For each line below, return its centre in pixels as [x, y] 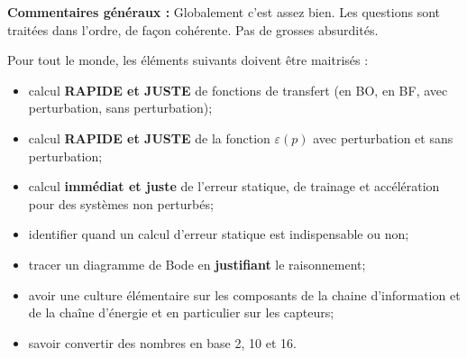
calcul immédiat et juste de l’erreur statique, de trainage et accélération [234, 186]
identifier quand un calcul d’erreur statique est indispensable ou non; [219, 234]
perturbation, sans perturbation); [120, 108]
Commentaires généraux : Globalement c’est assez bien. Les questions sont [224, 12]
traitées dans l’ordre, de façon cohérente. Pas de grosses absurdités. [193, 29]
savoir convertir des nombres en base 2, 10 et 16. [162, 342]
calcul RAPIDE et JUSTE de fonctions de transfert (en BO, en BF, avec [238, 90]
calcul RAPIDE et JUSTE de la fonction [149, 138]
